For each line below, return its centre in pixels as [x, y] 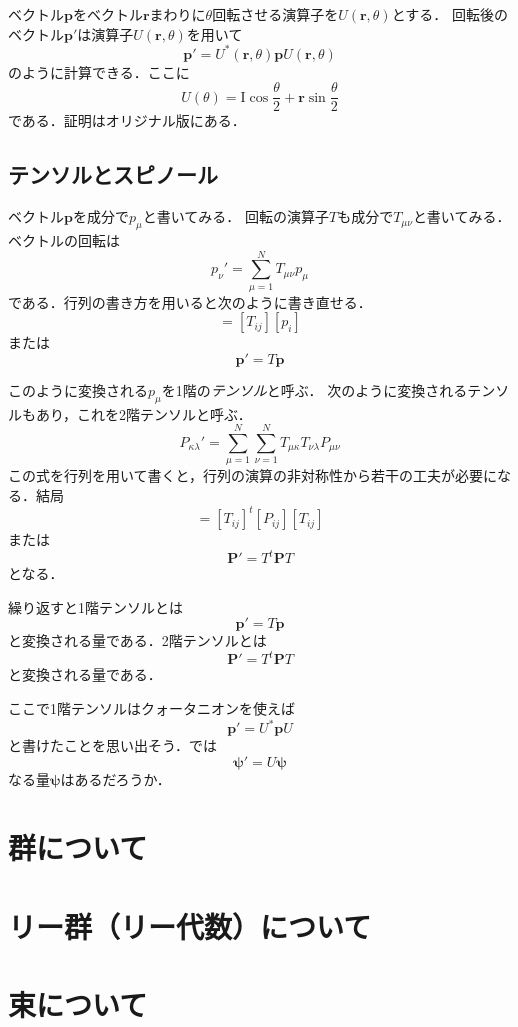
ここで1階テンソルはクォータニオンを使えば [151, 708]
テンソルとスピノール [113, 174]
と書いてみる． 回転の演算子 [235, 216]
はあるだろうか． [115, 778]
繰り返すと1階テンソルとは [95, 606]
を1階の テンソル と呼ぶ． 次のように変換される [314, 389]
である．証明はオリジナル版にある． [127, 120]
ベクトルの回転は [64, 239]
